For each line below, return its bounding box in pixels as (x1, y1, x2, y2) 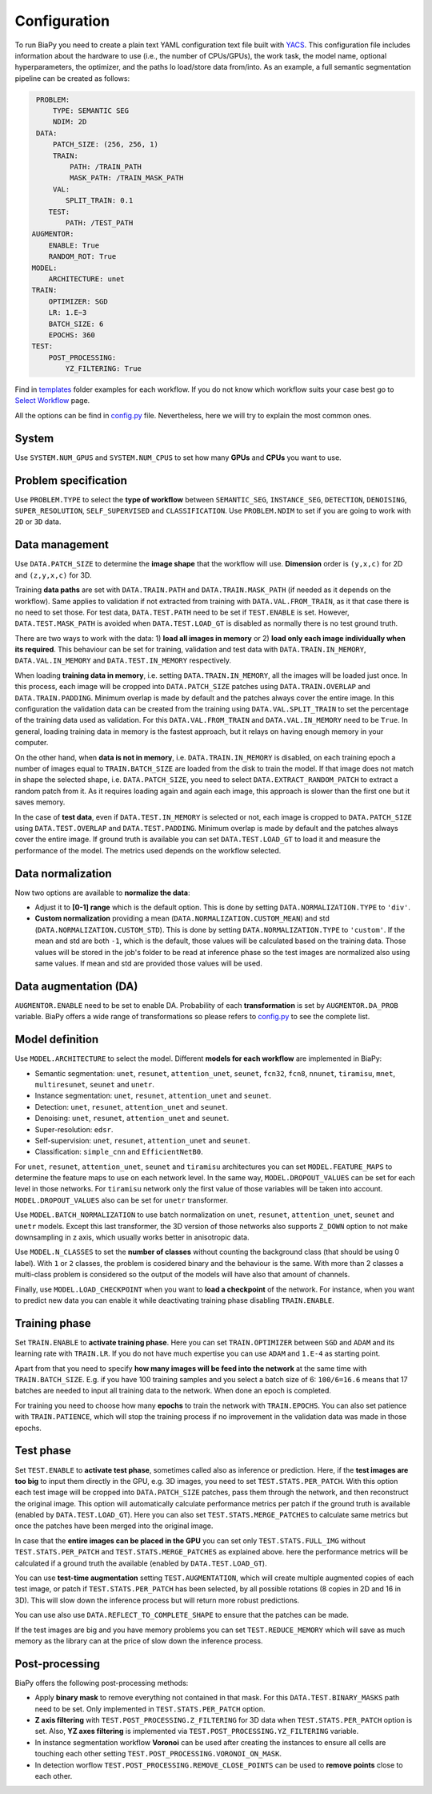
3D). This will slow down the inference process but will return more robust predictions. (14, 1595, 300, 1605)
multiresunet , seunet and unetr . (34, 1079, 155, 1089)
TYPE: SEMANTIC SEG (52, 107, 130, 115)
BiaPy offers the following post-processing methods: (14, 1678, 189, 1687)
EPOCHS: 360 (48, 330, 96, 340)
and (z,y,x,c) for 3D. (14, 570, 92, 580)
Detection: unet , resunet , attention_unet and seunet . (34, 1102, 228, 1111)
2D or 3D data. (14, 517, 62, 526)
